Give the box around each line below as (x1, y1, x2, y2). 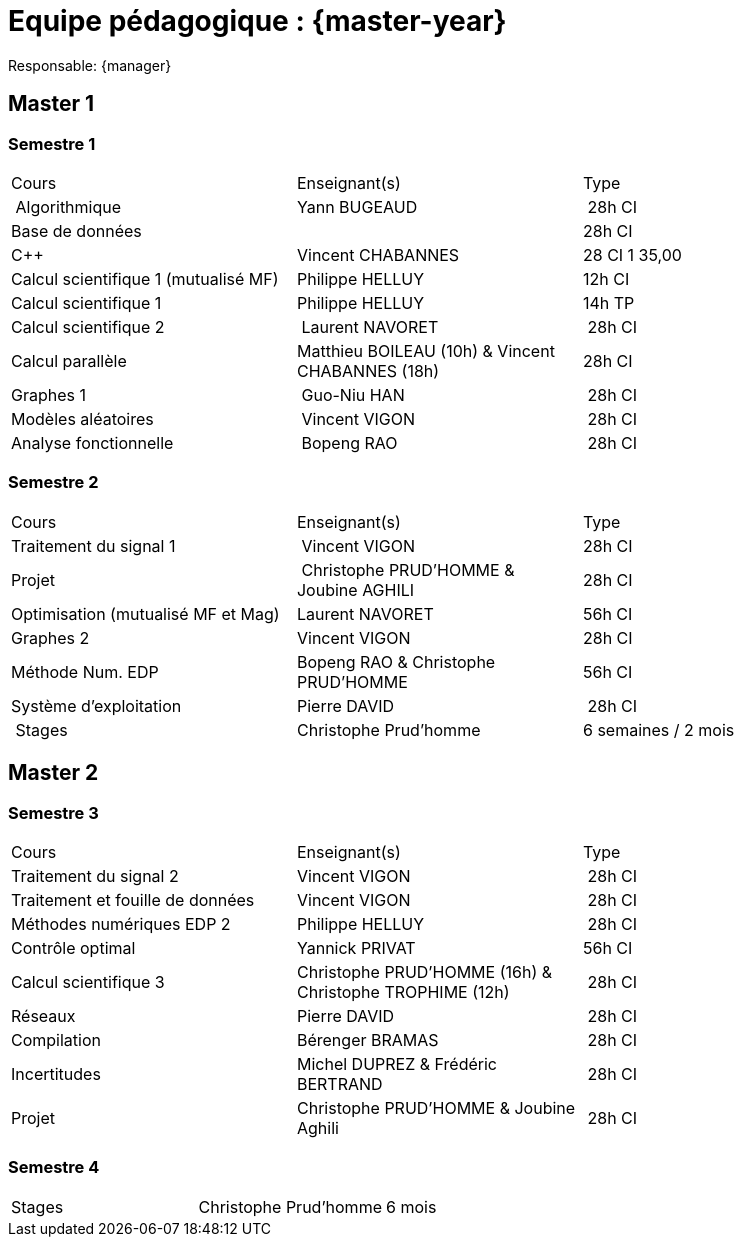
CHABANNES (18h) (296, 360, 440, 381)
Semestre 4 (8, 1157, 100, 1178)
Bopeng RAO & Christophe (296, 651, 496, 672)
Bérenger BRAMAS (296, 1029, 439, 1050)
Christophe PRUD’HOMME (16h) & (296, 961, 553, 982)
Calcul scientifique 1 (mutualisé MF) (11, 268, 279, 289)
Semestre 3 (8, 802, 99, 823)
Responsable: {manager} (8, 56, 172, 74)
